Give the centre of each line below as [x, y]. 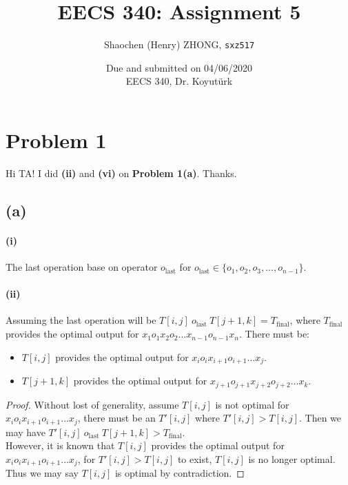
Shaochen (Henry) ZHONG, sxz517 [179, 44]
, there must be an [116, 418]
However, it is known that [60, 445]
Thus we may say [42, 473]
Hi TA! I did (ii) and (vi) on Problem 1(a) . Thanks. [121, 173]
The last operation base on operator [82, 267]
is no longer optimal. [292, 458]
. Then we [320, 418]
